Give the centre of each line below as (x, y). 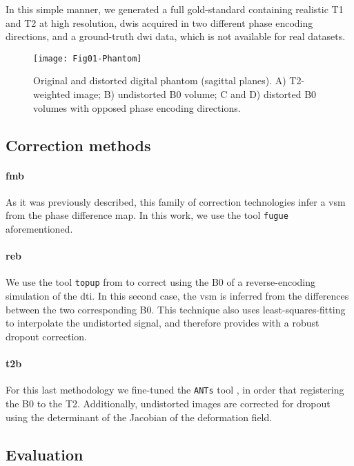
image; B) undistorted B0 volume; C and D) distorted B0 (195, 94)
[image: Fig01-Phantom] (88, 58)
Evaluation (45, 454)
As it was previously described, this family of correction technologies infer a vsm (176, 201)
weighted (52, 94)
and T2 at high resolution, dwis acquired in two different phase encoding (159, 22)
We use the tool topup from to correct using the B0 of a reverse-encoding (160, 282)
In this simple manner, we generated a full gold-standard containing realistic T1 (175, 9)
